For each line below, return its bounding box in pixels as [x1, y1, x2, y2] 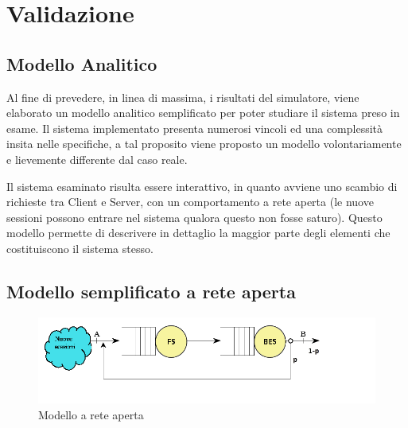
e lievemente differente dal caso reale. [6, 150, 188, 167]
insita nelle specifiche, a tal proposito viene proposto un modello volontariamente [6, 135, 402, 152]
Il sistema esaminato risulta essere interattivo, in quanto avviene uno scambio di [6, 177, 398, 194]
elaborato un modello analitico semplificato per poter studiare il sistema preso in [6, 104, 400, 121]
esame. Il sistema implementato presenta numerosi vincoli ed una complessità [6, 119, 383, 136]
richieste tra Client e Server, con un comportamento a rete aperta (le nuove [6, 193, 374, 210]
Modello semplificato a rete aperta [6, 278, 296, 303]
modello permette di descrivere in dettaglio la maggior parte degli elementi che [6, 224, 391, 241]
